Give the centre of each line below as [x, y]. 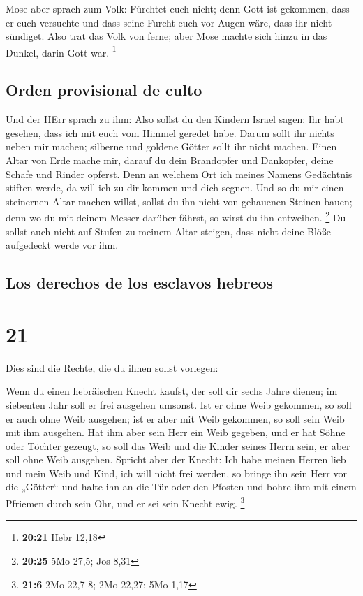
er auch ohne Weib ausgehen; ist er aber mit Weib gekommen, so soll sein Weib [175, 418]
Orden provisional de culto [104, 90]
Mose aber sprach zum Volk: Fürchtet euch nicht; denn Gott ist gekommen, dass [178, 8]
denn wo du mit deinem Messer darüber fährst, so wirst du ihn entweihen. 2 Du [176, 217]
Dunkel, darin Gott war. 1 [61, 51]
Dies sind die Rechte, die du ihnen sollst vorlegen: [112, 367]
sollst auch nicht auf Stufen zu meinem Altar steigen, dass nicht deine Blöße [169, 231]
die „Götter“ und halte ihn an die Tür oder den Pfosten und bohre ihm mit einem [181, 487]
